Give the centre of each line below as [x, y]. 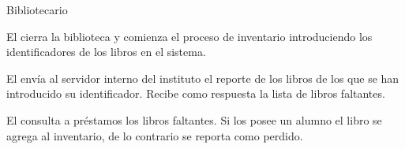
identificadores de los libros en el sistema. [106, 52]
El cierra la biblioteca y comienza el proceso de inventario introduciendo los [189, 36]
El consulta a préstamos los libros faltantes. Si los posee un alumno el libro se [194, 119]
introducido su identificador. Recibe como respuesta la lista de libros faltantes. [196, 93]
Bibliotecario [37, 9]
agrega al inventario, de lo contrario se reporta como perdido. [155, 135]
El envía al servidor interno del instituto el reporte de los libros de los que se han [203, 78]
